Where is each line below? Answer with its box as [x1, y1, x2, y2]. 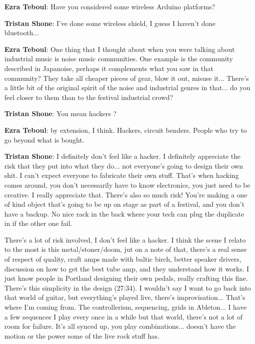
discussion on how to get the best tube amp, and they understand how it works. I [4, 263, 249, 273]
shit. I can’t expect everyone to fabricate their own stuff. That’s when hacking [4, 170, 239, 180]
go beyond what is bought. [4, 134, 85, 145]
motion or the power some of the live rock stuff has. [4, 330, 160, 341]
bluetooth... [4, 27, 39, 38]
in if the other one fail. [4, 218, 72, 228]
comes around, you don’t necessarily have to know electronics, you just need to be [4, 179, 251, 190]
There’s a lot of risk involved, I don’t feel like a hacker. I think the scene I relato [4, 234, 246, 245]
